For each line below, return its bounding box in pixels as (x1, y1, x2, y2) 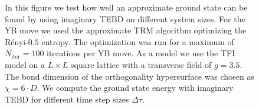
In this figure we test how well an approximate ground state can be (5, 1, 248, 13)
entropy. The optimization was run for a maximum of (41, 35, 234, 47)
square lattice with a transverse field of (71, 58, 212, 70)
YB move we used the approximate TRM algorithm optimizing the (5, 24, 247, 36)
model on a (5, 58, 45, 70)
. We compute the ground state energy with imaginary (37, 81, 234, 94)
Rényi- (5, 35, 28, 47)
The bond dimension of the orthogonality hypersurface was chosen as (5, 70, 254, 82)
